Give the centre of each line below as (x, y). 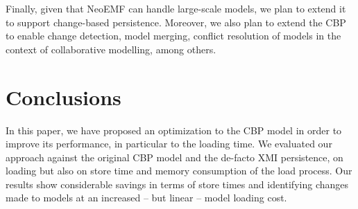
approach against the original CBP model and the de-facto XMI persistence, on (174, 157)
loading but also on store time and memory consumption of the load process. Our (179, 171)
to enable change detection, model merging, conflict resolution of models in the (173, 36)
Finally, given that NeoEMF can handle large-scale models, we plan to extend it (176, 8)
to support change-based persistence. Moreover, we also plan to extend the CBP (176, 22)
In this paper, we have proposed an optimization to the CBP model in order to (174, 130)
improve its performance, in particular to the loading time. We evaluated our (169, 144)
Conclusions (63, 97)
